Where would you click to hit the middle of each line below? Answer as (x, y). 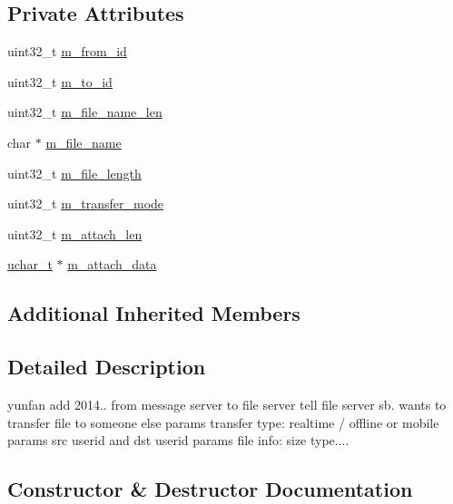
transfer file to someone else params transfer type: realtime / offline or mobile (223, 422)
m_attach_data (112, 264)
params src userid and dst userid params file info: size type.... (178, 440)
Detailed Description (107, 367)
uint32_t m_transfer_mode (86, 204)
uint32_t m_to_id (60, 81)
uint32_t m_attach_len (75, 233)
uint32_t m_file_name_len (85, 112)
